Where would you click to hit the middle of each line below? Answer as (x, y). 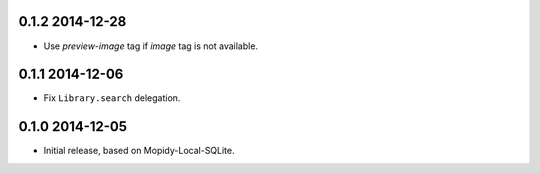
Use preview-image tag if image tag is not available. (151, 46)
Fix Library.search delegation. (112, 98)
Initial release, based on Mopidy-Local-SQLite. (139, 151)
